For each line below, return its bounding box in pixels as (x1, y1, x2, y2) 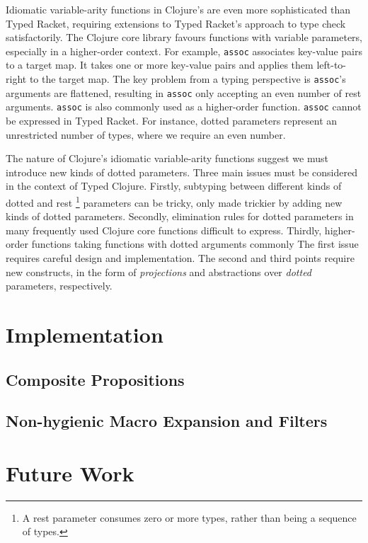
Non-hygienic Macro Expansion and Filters (6, 410, 328, 432)
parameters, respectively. (6, 278, 113, 293)
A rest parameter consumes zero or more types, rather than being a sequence (22, 510, 357, 525)
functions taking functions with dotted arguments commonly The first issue (31, 236, 359, 251)
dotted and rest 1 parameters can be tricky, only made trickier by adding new (6, 193, 343, 210)
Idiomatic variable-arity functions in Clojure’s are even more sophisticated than (6, 2, 351, 16)
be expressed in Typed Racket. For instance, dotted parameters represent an (6, 113, 338, 127)
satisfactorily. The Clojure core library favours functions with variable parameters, (6, 30, 362, 45)
